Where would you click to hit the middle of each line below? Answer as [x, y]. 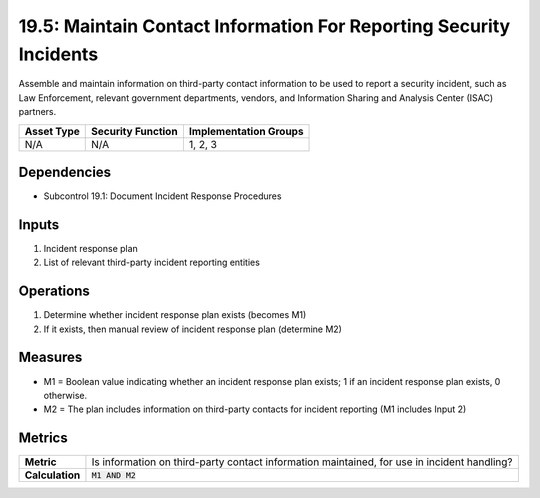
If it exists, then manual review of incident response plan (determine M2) [192, 329]
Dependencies [65, 171]
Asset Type [52, 131]
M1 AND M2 [114, 475]
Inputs [39, 224]
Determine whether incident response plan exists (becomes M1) [175, 315]
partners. [37, 112]
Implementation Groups [246, 131]
